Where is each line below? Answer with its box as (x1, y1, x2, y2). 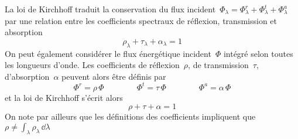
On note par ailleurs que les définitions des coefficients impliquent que (5, 110, 256, 123)
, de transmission (188, 59, 249, 71)
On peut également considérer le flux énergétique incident (5, 47, 211, 59)
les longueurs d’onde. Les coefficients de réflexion (5, 59, 180, 71)
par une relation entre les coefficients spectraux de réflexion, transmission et (5, 14, 277, 26)
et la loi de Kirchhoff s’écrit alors (5, 91, 123, 103)
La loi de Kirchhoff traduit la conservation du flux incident (5, 3, 216, 15)
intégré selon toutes (223, 47, 293, 59)
